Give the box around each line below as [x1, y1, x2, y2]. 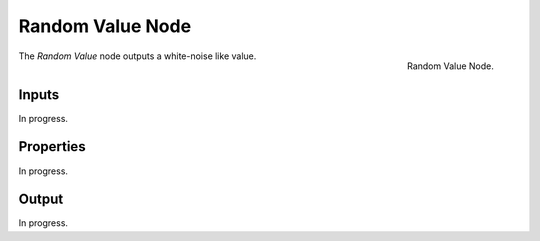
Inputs [18, 86, 60, 103]
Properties [18, 138, 86, 155]
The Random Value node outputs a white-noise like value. [18, 50, 257, 62]
